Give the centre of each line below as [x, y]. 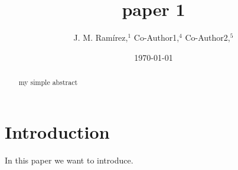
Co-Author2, [208, 37]
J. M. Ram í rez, [101, 37]
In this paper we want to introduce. [69, 160]
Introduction [57, 131]
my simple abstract [48, 82]
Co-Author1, [157, 37]
